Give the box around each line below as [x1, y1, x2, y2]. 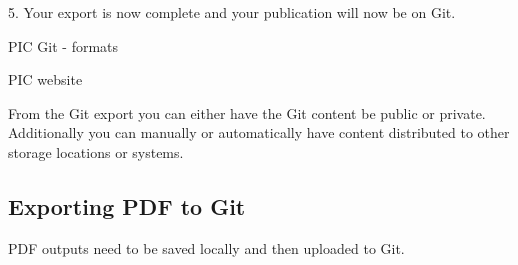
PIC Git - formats [8, 35, 119, 56]
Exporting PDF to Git [8, 190, 246, 221]
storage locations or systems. [8, 141, 184, 162]
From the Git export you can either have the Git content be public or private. [8, 102, 486, 123]
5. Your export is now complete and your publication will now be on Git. [8, 2, 456, 22]
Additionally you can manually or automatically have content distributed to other [8, 122, 510, 143]
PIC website [8, 69, 83, 90]
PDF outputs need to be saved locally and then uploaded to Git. [8, 237, 405, 258]
